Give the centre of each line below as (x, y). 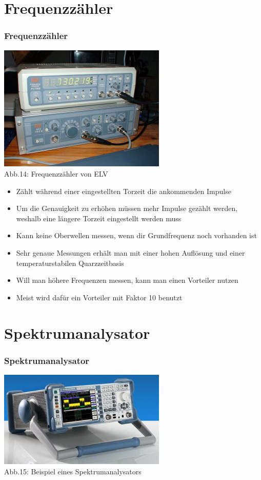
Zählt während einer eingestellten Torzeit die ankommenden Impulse (124, 191)
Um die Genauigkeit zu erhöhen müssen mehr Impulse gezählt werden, (127, 208)
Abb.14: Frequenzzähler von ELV (56, 173)
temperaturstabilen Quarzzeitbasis (70, 263)
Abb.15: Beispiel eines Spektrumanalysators (73, 471)
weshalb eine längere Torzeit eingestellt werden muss (99, 218)
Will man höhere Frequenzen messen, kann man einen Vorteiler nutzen (127, 280)
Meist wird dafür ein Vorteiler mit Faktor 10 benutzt (99, 297)
